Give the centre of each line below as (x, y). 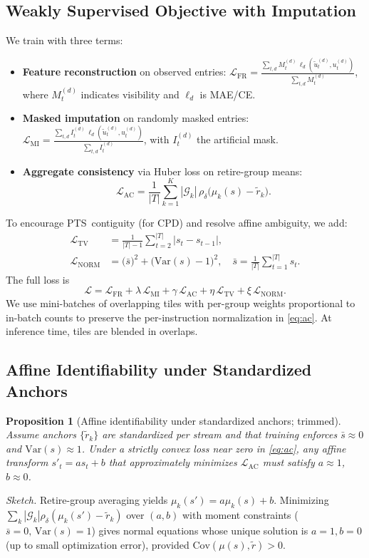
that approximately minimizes (173, 462)
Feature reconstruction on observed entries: (124, 72)
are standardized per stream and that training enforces (220, 434)
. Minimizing (301, 500)
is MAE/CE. (228, 94)
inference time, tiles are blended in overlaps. (102, 331)
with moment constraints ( (240, 515)
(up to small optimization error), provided (98, 544)
